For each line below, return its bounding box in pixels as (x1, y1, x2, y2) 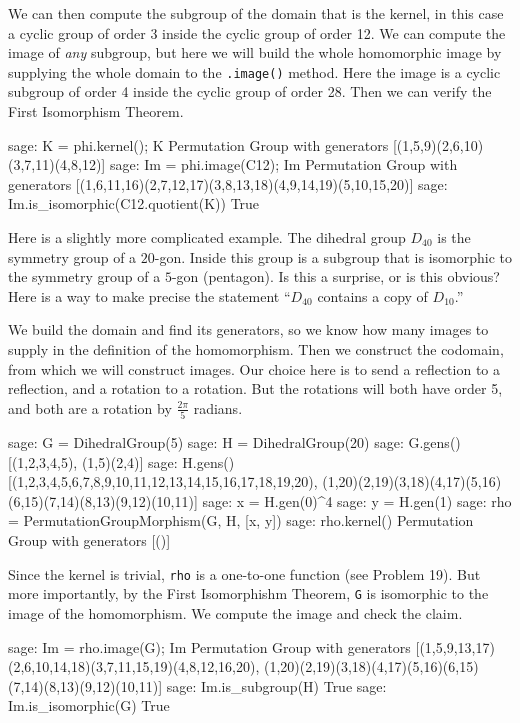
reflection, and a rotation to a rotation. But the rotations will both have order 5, (8, 378, 503, 399)
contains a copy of (317, 285, 428, 306)
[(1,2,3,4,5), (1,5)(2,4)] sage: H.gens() (8, 451, 235, 472)
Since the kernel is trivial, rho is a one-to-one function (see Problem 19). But (8, 563, 481, 584)
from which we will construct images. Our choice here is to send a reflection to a (8, 358, 500, 379)
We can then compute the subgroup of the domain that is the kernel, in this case (8, 3, 504, 23)
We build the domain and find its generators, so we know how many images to (8, 319, 489, 340)
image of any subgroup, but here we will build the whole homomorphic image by (8, 42, 502, 63)
